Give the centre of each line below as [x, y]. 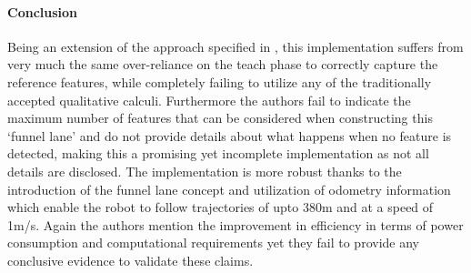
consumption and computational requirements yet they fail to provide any [213, 243]
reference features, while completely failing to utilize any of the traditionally [220, 81]
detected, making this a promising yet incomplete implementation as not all [218, 153]
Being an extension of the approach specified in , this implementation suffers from [235, 46]
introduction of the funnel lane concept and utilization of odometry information [229, 189]
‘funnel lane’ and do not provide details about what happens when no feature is [230, 135]
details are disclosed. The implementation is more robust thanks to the [205, 171]
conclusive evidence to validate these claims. [130, 260]
